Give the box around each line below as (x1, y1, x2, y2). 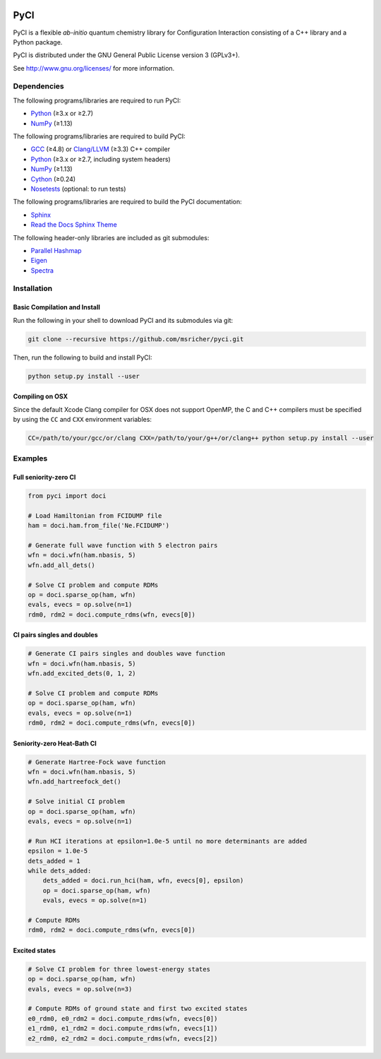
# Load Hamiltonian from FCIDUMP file (28, 511, 162, 519)
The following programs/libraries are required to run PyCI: (13, 96, 181, 105)
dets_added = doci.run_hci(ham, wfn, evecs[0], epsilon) (42, 877, 244, 885)
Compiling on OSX (13, 392, 68, 401)
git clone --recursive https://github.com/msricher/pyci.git (28, 335, 244, 343)
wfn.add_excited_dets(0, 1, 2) (28, 670, 137, 678)
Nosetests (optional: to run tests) (30, 184, 126, 193)
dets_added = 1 (28, 857, 80, 865)
